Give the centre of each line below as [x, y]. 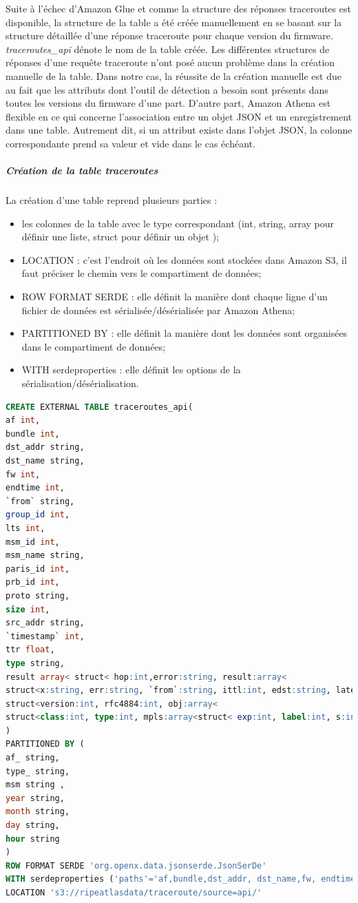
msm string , [35, 785]
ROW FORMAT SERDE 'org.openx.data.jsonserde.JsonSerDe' [136, 865]
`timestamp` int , [45, 636]
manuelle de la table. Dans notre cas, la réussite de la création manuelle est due [173, 75]
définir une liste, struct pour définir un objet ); [120, 237]
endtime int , [35, 488]
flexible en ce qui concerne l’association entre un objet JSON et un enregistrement [179, 116]
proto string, [38, 595]
